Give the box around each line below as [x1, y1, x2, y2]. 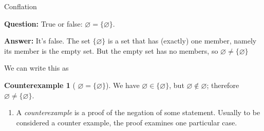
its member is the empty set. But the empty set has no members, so [4, 45, 218, 56]
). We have [105, 79, 140, 90]
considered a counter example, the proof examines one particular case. [16, 117, 237, 127]
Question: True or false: [4, 18, 83, 29]
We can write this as [4, 62, 69, 73]
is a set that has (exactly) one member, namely [108, 35, 257, 46]
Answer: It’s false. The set [4, 35, 90, 46]
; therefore [206, 79, 239, 90]
